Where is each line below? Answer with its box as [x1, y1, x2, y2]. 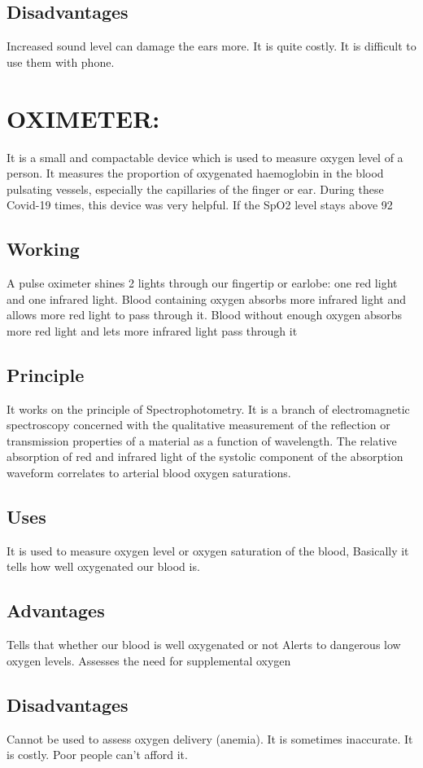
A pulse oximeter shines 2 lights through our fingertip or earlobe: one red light [7, 274, 398, 292]
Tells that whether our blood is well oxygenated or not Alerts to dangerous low [7, 636, 401, 653]
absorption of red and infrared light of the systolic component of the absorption [7, 448, 403, 465]
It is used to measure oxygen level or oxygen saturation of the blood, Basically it [7, 542, 409, 559]
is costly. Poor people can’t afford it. [7, 746, 188, 763]
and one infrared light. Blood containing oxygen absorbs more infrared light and [7, 290, 407, 307]
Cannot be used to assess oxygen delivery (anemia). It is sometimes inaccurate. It [7, 730, 413, 747]
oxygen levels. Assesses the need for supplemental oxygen [7, 652, 291, 669]
